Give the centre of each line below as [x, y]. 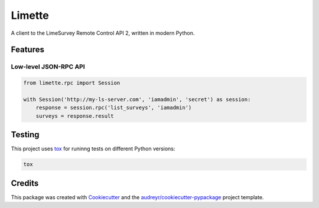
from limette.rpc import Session [72, 83]
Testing [25, 135]
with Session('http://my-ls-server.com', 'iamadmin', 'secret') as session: [137, 99]
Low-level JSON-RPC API [48, 67]
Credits [25, 183]
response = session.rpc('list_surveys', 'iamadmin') [114, 108]
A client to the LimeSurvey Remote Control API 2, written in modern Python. [103, 33]
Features [27, 50]
